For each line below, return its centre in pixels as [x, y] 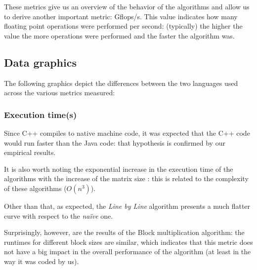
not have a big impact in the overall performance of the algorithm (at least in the [128, 251]
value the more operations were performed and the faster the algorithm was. [119, 35]
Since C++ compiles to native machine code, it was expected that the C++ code [127, 133]
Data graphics [40, 62]
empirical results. [30, 152]
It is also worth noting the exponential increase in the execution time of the [119, 169]
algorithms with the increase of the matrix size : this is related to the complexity [126, 178]
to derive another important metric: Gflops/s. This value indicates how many [121, 16]
